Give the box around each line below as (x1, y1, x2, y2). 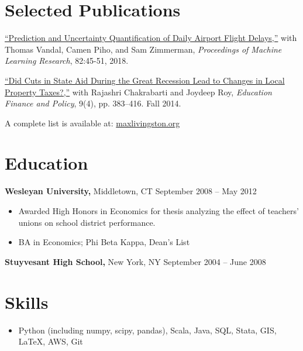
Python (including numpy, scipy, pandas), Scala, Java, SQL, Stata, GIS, (18, 324, 277, 336)
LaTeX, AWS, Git (18, 335, 83, 347)
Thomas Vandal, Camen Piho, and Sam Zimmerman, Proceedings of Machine (5, 43, 282, 55)
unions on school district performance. (18, 216, 156, 228)
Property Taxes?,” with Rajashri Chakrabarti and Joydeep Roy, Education (5, 85, 272, 98)
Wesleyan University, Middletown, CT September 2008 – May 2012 (5, 185, 257, 197)
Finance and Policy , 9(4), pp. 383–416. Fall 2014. (5, 97, 181, 109)
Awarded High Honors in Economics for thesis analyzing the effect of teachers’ (18, 205, 299, 216)
